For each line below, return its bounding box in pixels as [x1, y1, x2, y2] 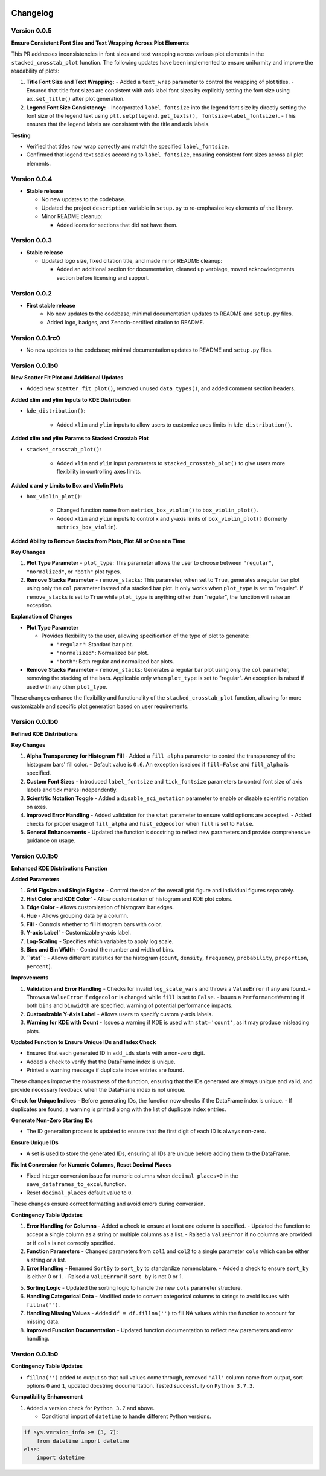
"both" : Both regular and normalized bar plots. [56, 657, 174, 665]
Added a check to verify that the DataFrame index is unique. [26, 1058, 176, 1065]
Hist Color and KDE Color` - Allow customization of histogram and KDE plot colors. [26, 895, 233, 903]
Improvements [11, 974, 49, 981]
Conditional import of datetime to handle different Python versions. [41, 1413, 211, 1420]
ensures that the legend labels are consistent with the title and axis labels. [26, 121, 211, 128]
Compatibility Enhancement [11, 1393, 83, 1400]
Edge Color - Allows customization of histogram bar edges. [26, 904, 174, 911]
